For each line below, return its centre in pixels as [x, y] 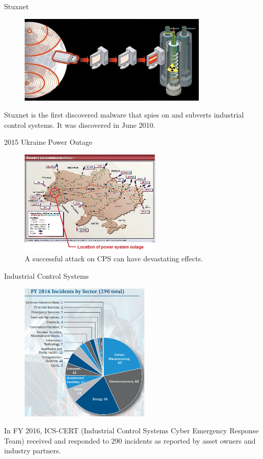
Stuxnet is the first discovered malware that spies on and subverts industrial [124, 115]
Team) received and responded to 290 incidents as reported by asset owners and [130, 440]
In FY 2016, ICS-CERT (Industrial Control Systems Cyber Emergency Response [131, 431]
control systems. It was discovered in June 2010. [80, 125]
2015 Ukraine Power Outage [48, 142]
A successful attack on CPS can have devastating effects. [114, 259]
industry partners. [33, 451]
